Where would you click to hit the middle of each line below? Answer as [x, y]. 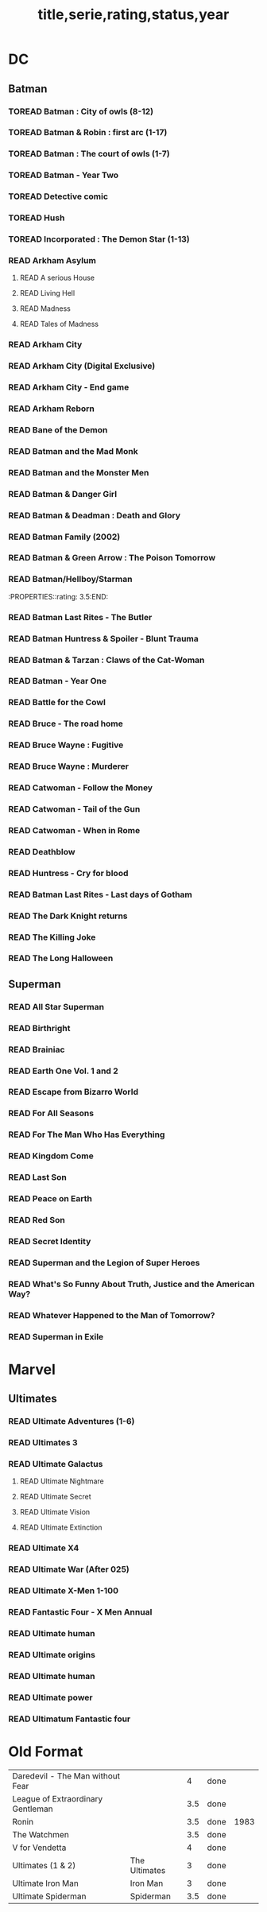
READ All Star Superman [56, 1006]
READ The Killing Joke [52, 937]
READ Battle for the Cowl [57, 703]
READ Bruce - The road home [66, 723]
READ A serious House [57, 278]
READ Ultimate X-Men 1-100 [64, 1591]
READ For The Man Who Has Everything [87, 1134]
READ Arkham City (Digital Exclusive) [82, 366]
